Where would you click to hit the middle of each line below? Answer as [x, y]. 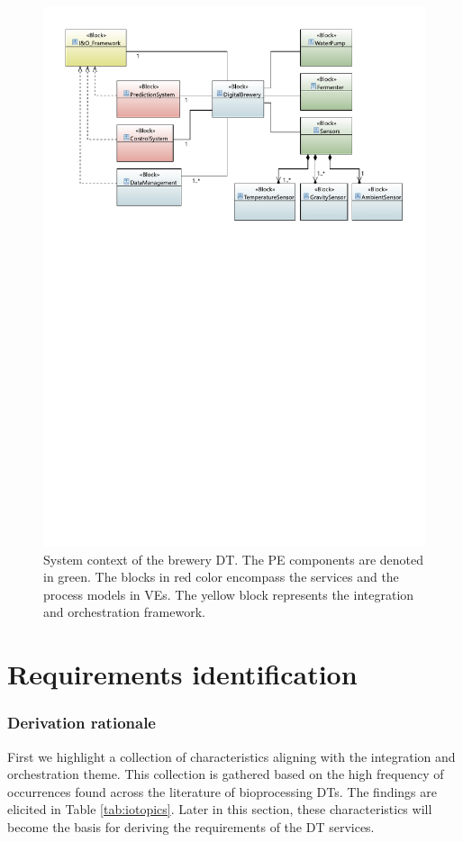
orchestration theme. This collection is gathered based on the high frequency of [226, 774]
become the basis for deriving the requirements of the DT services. [191, 827]
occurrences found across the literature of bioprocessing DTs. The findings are [222, 791]
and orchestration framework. [124, 612]
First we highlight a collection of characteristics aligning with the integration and [231, 756]
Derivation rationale [82, 723]
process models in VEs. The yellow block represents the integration [229, 594]
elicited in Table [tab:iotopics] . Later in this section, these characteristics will [220, 809]
